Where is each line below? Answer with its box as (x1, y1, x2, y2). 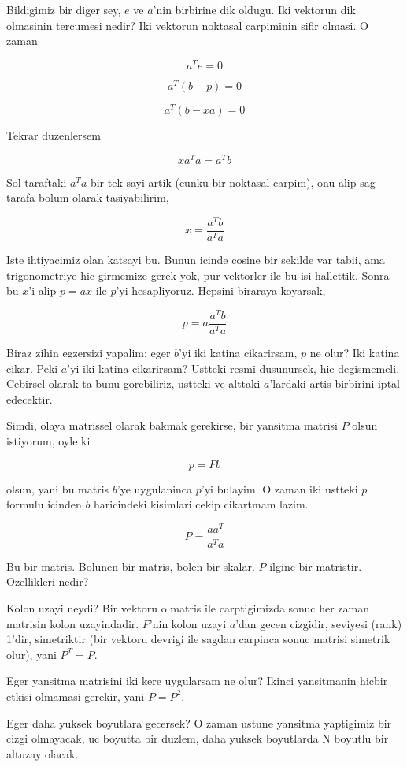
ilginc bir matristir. (269, 557, 362, 574)
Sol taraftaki (6, 173, 67, 190)
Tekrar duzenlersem (6, 127, 101, 143)
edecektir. (6, 390, 53, 407)
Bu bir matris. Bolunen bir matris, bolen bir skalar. (6, 557, 255, 574)
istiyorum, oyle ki (6, 432, 91, 449)
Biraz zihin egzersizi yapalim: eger (6, 344, 171, 360)
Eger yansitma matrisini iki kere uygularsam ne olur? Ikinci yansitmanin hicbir (6, 672, 388, 689)
